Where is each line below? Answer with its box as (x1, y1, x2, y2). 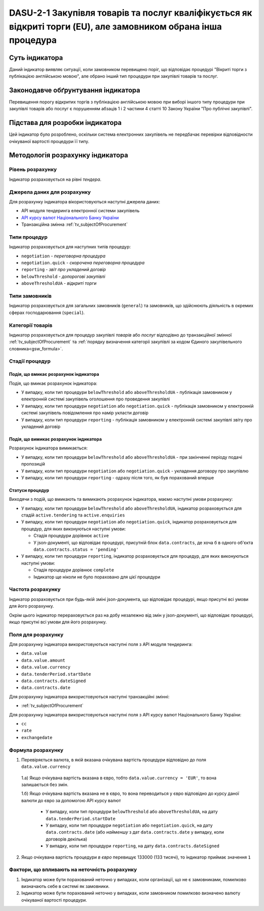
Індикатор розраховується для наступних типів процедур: (9, 244, 131, 250)
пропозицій (21, 461, 45, 467)
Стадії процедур (9, 358, 51, 365)
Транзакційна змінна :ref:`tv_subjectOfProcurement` (21, 222, 128, 227)
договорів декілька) (45, 836, 88, 842)
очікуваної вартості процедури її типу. (9, 138, 89, 144)
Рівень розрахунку (9, 166, 57, 173)
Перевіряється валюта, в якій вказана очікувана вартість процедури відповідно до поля (21, 757, 206, 763)
